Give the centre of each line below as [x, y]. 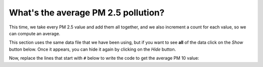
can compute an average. [35, 33]
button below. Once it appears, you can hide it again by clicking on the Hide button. [93, 49]
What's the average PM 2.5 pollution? [87, 13]
